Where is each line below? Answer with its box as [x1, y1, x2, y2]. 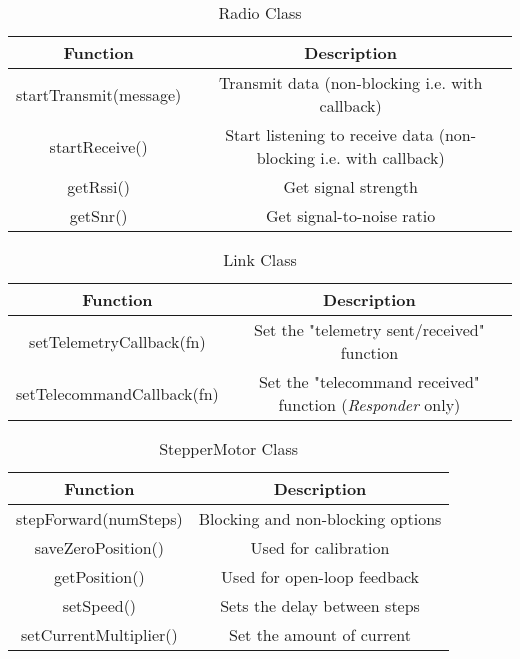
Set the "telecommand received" [258, 370, 480, 393]
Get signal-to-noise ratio [266, 204, 436, 227]
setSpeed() [62, 594, 137, 617]
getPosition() [54, 565, 145, 588]
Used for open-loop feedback [221, 565, 419, 588]
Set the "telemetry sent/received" [253, 318, 485, 341]
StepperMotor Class [159, 437, 299, 460]
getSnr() [69, 204, 128, 227]
